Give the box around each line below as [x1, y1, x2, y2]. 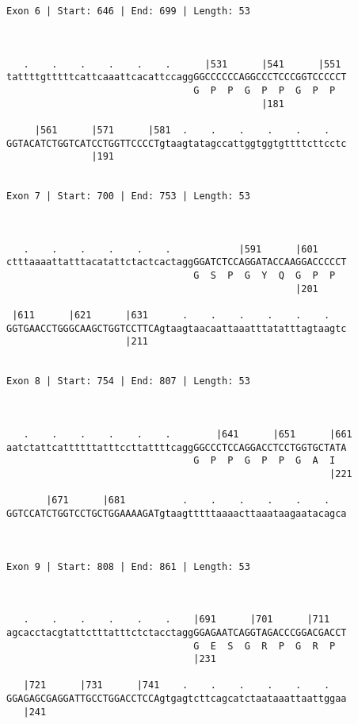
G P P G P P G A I [193, 455, 336, 467]
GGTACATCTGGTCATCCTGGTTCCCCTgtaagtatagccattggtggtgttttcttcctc [6, 137, 347, 149]
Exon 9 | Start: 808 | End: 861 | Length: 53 [6, 560, 250, 572]
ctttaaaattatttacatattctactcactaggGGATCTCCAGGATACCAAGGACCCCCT [6, 256, 347, 268]
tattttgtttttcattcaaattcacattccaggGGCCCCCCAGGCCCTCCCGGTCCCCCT [6, 71, 347, 83]
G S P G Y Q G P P [193, 270, 336, 282]
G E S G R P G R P [193, 640, 336, 652]
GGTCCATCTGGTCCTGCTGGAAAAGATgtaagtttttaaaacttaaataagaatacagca [6, 507, 347, 519]
